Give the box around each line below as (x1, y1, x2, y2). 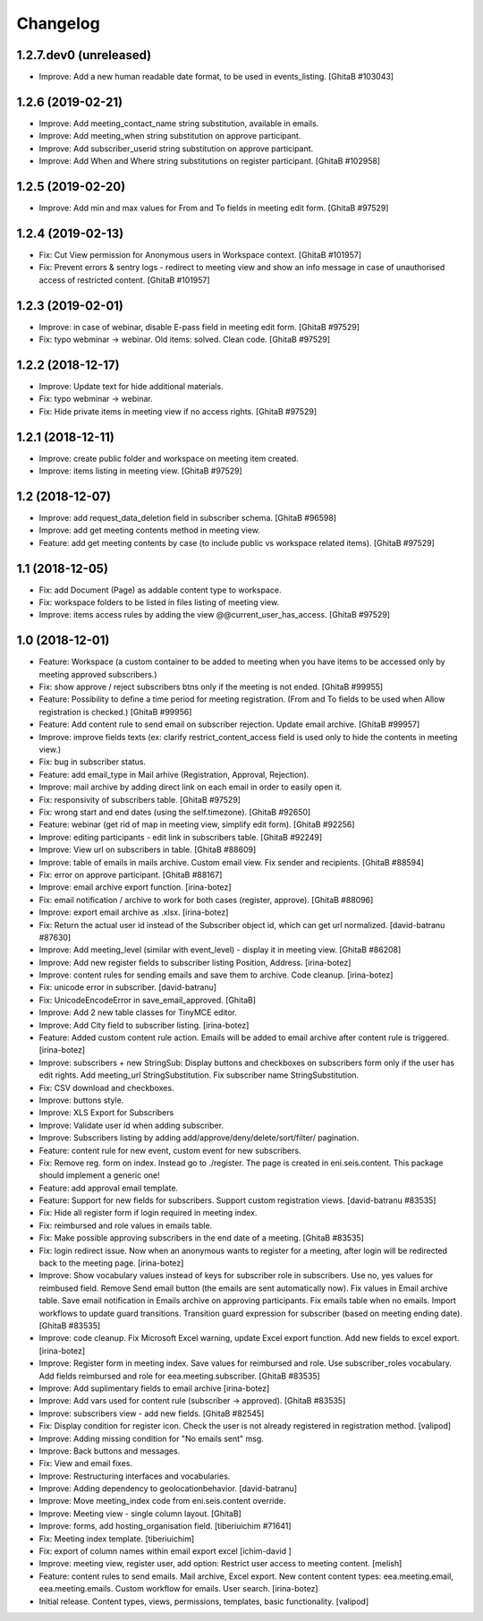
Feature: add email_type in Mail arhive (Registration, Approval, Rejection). (38, 769, 309, 780)
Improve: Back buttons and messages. (38, 1446, 181, 1456)
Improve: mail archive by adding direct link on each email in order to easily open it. (38, 781, 343, 792)
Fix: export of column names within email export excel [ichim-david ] (38, 1546, 292, 1557)
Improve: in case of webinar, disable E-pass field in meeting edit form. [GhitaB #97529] (38, 321, 360, 332)
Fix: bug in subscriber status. (38, 756, 147, 767)
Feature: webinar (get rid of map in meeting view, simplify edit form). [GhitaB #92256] (38, 819, 355, 830)
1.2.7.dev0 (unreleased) (16, 47, 152, 63)
